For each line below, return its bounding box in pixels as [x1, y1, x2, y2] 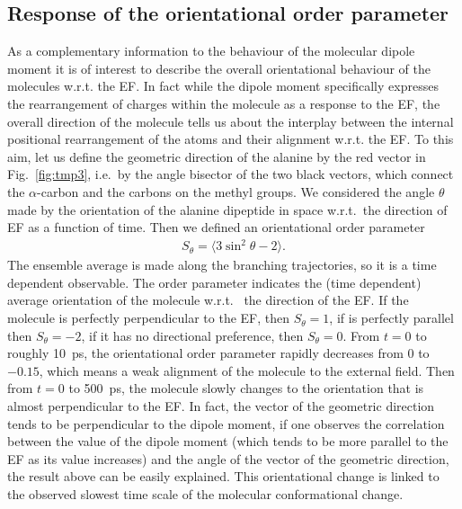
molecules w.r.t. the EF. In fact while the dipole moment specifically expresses [7, 76, 439, 95]
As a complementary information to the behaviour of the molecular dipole [7, 41, 415, 60]
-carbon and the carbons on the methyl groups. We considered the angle [37, 182, 435, 201]
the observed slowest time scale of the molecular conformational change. [7, 484, 404, 503]
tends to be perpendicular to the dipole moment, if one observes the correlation [7, 414, 445, 433]
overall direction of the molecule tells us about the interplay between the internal [7, 112, 454, 130]
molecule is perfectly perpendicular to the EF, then [7, 308, 290, 327]
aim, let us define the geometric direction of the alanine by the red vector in [7, 147, 426, 165]
